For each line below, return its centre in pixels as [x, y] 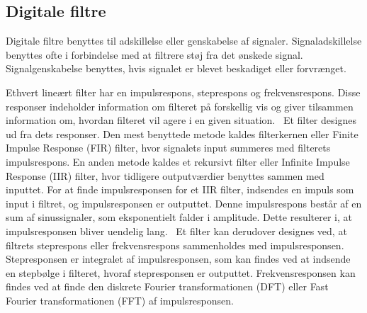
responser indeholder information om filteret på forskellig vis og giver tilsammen [180, 106]
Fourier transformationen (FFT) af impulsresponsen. [120, 300]
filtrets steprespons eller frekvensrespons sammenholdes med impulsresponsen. [175, 245]
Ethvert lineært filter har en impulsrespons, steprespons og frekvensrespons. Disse [183, 92]
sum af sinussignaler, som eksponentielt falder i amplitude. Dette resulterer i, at [179, 217]
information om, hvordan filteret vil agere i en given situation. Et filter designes [181, 120]
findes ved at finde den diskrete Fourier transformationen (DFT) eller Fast [167, 286]
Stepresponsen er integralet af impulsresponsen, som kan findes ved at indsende [178, 259]
